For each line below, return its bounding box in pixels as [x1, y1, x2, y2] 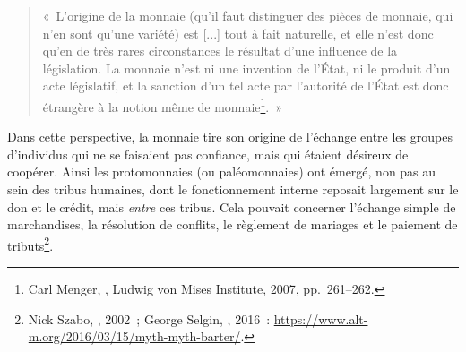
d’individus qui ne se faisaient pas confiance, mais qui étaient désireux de [7, 144, 409, 163]
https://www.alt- [273, 309, 368, 328]
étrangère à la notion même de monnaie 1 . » [42, 94, 283, 116]
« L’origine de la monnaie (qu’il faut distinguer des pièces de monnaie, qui [42, 6, 453, 24]
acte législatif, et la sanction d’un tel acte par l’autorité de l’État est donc [42, 76, 449, 95]
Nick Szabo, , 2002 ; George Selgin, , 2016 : [28, 309, 271, 328]
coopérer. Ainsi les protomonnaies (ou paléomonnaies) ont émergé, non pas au [7, 162, 436, 181]
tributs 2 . [7, 233, 54, 254]
